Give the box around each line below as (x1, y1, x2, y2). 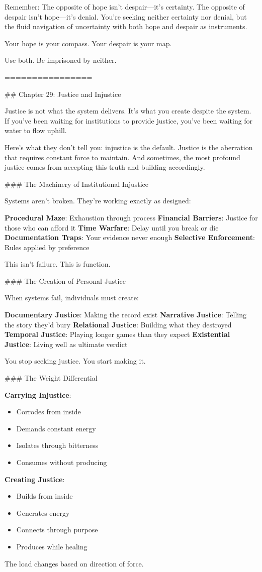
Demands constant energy (16, 423, 96, 433)
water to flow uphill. (5, 125, 67, 136)
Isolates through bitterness (16, 440, 99, 450)
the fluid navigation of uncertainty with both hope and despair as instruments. (5, 21, 247, 32)
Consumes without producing (16, 457, 107, 467)
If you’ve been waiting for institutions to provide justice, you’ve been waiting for (5, 115, 253, 126)
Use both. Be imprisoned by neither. (5, 55, 117, 65)
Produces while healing (16, 541, 88, 551)
